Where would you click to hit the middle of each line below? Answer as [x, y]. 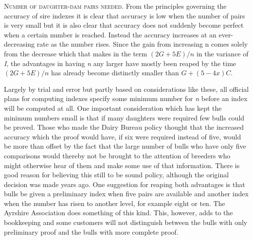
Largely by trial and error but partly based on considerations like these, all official [126, 89]
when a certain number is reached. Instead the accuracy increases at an [110, 34]
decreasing [19, 44]
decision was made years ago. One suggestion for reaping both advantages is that [125, 184]
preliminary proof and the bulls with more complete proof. [91, 231]
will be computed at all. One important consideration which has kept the [113, 108]
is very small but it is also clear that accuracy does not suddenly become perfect [124, 25]
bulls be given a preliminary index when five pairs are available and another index [126, 194]
